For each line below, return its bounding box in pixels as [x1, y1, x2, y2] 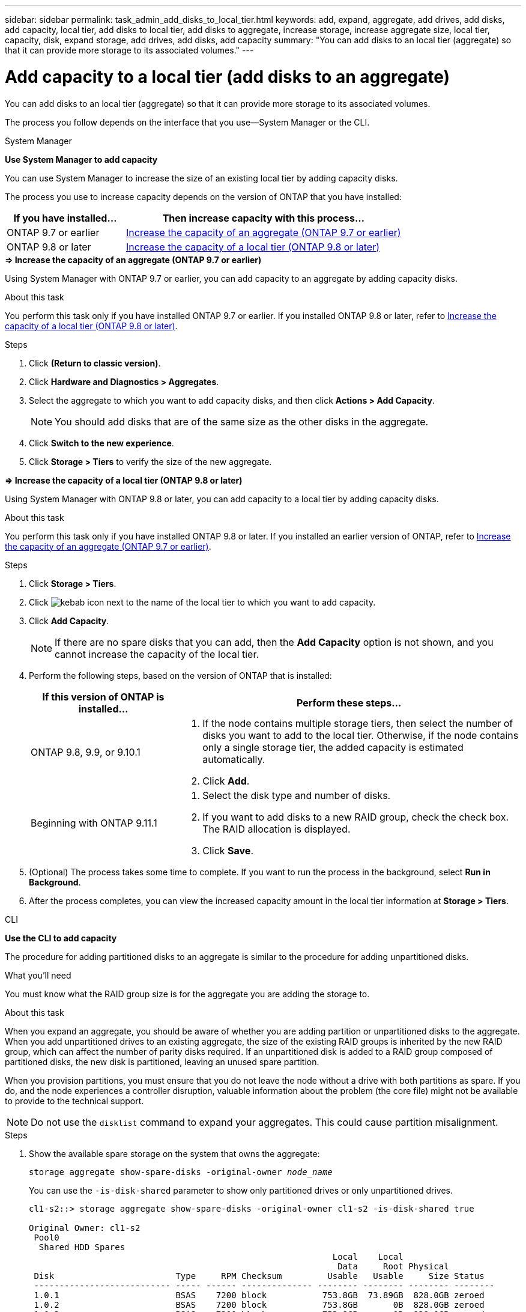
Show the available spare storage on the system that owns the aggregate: [29, 1148, 320, 1159]
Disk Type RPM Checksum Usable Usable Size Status [34, 1271, 485, 1281]
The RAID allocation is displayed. [202, 822, 351, 835]
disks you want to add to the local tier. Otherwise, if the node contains [202, 729, 519, 741]
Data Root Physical [337, 1261, 449, 1271]
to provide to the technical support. [5, 1095, 144, 1106]
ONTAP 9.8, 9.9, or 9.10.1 [31, 746, 141, 758]
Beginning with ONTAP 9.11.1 [31, 816, 157, 829]
